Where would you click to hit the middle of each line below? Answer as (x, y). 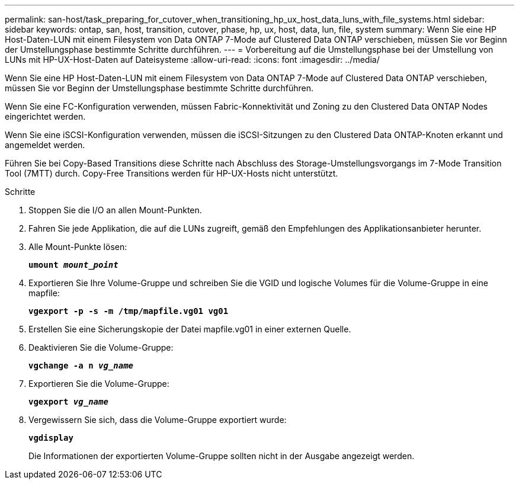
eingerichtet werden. (45, 116)
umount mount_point (73, 265)
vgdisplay (51, 438)
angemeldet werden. (45, 145)
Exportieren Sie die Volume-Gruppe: (99, 384)
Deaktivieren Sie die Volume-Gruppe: (101, 347)
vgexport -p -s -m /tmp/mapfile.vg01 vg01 (129, 311)
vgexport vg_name (68, 402)
